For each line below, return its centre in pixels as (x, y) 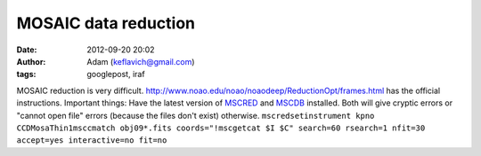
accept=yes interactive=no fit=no (92, 140)
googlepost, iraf (116, 74)
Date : (27, 50)
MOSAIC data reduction (106, 23)
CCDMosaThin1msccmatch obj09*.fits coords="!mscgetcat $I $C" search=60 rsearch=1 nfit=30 (221, 128)
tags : (26, 74)
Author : (31, 61)
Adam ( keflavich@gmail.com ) (141, 61)
